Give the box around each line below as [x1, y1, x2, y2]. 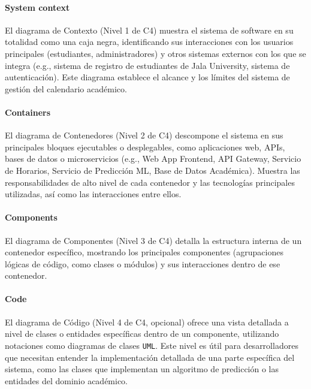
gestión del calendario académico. [5, 82, 127, 95]
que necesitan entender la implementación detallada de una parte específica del [5, 351, 295, 363]
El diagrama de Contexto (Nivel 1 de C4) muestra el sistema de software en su [5, 23, 294, 36]
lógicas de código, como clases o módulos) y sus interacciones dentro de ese [5, 257, 280, 270]
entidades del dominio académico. [5, 374, 128, 387]
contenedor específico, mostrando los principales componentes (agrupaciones [5, 246, 283, 258]
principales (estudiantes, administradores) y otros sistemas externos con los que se [5, 47, 306, 59]
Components [5, 211, 58, 224]
